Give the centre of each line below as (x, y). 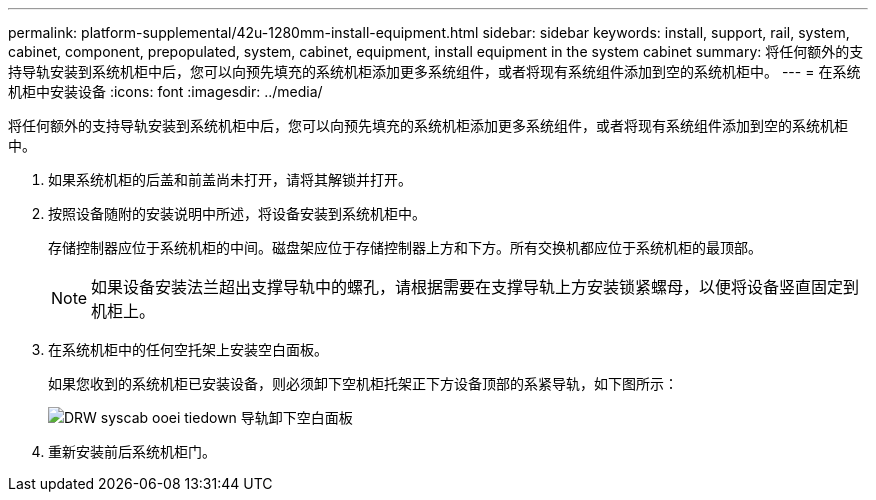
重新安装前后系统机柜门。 (132, 451)
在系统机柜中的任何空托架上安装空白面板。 (188, 349)
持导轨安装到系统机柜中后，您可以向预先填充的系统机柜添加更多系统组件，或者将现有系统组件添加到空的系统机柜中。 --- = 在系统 (434, 71)
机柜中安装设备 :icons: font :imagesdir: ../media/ (165, 91)
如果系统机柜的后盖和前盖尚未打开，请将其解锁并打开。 (230, 179)
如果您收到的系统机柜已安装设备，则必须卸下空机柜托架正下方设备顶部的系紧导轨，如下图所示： (363, 383)
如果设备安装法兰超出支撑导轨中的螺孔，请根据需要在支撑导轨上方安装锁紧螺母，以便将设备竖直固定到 (475, 287)
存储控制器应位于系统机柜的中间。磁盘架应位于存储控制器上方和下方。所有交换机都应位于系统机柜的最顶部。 (405, 247)
